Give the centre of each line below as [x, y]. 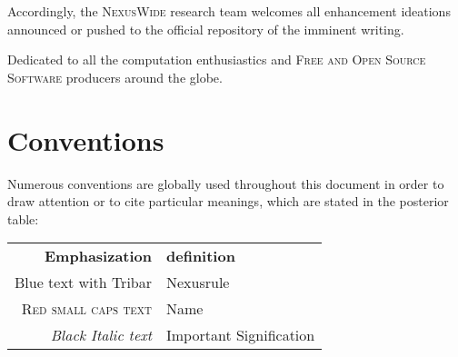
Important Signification [241, 335]
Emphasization [98, 256]
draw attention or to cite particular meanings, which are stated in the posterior [228, 201]
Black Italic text [101, 335]
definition [201, 256]
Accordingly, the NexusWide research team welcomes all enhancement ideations [229, 11]
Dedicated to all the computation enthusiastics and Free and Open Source [217, 59]
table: [23, 218]
